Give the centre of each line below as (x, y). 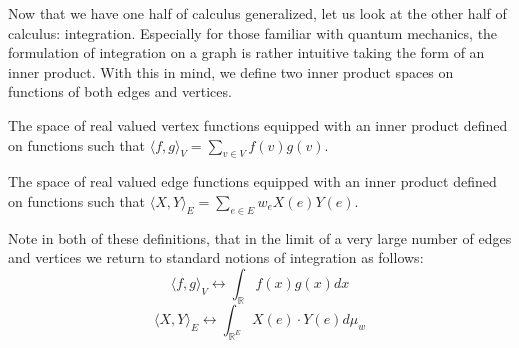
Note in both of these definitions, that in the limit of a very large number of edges (260, 237)
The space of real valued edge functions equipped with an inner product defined (252, 181)
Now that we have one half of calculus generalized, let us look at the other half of (257, 13)
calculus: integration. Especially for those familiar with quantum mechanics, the (253, 32)
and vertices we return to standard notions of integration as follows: (216, 257)
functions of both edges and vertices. (120, 91)
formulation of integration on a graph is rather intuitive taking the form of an (246, 52)
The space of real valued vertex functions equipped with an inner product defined (258, 124)
